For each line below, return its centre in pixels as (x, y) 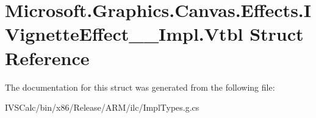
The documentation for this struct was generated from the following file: (140, 87)
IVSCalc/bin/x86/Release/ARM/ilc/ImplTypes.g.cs (102, 107)
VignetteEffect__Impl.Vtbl (124, 34)
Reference (47, 57)
